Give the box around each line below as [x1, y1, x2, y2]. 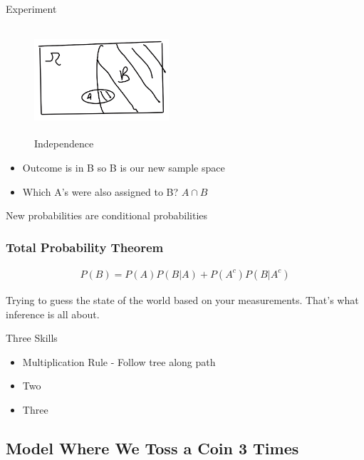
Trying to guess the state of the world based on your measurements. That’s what [6, 292, 359, 307]
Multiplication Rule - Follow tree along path [22, 354, 216, 369]
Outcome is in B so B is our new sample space [22, 160, 225, 174]
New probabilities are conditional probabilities [6, 208, 208, 223]
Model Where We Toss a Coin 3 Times [6, 437, 299, 459]
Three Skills [6, 330, 58, 345]
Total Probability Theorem [6, 238, 164, 256]
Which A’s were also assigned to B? [22, 184, 179, 199]
